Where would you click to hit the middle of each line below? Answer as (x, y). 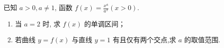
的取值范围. (202, 40)
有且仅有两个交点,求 (144, 40)
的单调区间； (105, 23)
